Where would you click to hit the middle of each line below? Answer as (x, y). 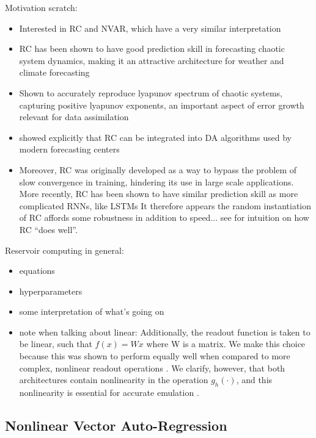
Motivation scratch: (41, 7)
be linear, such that (56, 344)
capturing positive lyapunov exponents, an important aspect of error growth (162, 105)
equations (37, 271)
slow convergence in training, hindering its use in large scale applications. (156, 181)
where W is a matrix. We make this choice (226, 344)
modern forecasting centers (69, 149)
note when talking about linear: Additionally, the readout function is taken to (165, 332)
